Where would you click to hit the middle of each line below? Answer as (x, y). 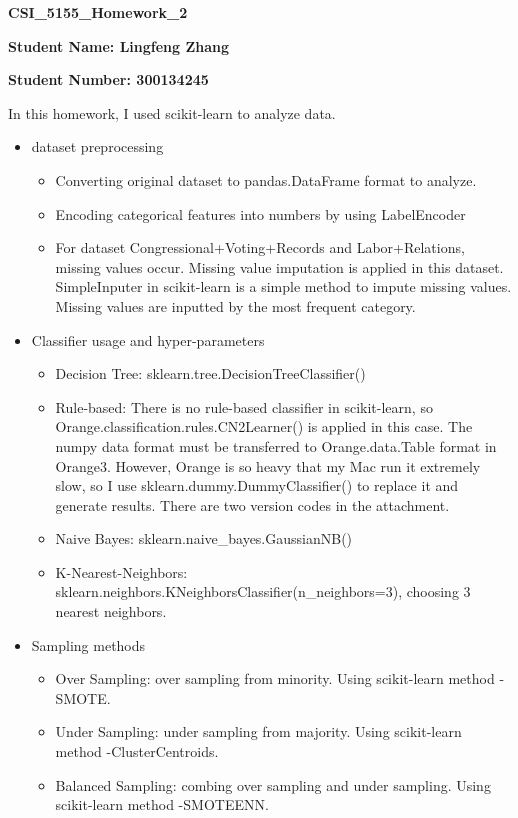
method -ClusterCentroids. (137, 751)
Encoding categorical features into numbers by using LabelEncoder (260, 213)
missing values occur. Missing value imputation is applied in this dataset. (279, 266)
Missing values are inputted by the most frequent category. (235, 305)
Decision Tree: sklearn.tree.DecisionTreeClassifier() (210, 373)
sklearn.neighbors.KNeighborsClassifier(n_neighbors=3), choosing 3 (263, 591)
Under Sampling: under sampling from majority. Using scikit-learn (258, 731)
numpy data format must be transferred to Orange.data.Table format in (276, 445)
